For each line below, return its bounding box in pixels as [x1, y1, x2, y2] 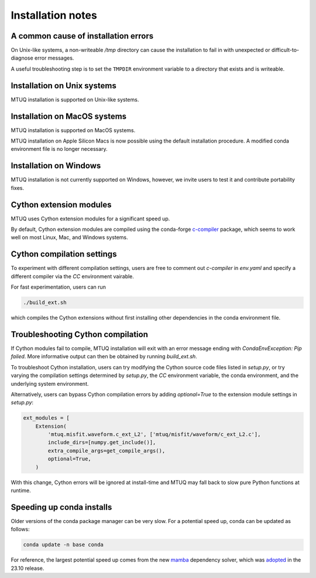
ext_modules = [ [23, 415, 70, 421]
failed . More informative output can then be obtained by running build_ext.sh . [11, 353, 197, 360]
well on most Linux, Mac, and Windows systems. [11, 234, 128, 241]
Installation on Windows [11, 161, 101, 171]
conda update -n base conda [23, 541, 104, 548]
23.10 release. [11, 565, 44, 572]
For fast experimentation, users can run [11, 283, 107, 290]
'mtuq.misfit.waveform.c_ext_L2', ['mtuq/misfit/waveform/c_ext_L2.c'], [47, 431, 261, 438]
